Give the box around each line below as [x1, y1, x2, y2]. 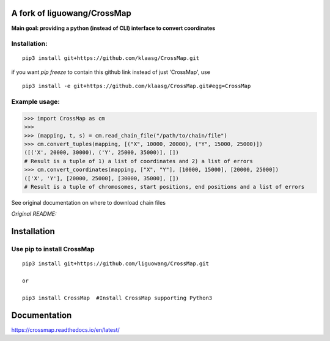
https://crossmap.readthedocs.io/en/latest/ [11, 326, 120, 333]
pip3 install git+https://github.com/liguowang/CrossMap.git [22, 260, 209, 267]
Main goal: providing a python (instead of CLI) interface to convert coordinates [11, 24, 216, 32]
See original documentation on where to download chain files [11, 199, 166, 206]
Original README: [11, 210, 57, 218]
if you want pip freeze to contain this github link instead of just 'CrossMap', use [11, 68, 211, 76]
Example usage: [11, 98, 61, 106]
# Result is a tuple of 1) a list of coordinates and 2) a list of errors [24, 158, 254, 164]
